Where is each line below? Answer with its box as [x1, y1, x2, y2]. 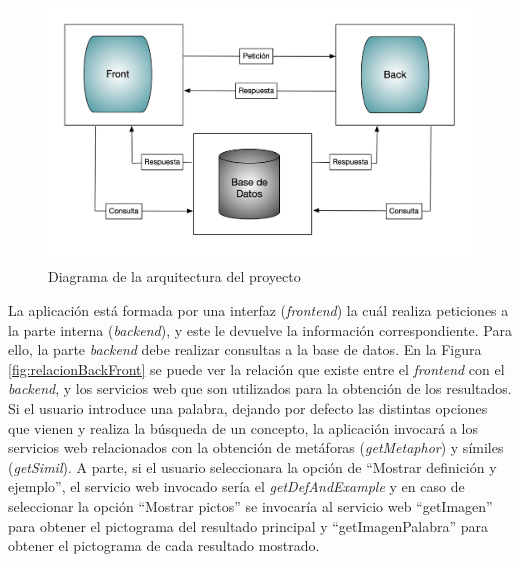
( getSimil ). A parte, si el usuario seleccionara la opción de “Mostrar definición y [8, 456, 497, 477]
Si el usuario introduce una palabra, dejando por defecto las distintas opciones [8, 398, 488, 419]
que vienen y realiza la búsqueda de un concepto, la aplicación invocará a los [8, 417, 479, 438]
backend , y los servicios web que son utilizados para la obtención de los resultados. [8, 378, 512, 399]
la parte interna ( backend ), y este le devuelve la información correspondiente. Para [8, 319, 512, 340]
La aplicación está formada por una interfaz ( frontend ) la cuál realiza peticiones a [8, 300, 509, 321]
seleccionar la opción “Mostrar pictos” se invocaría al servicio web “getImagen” [8, 496, 493, 517]
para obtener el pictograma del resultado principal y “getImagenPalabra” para [8, 515, 489, 536]
